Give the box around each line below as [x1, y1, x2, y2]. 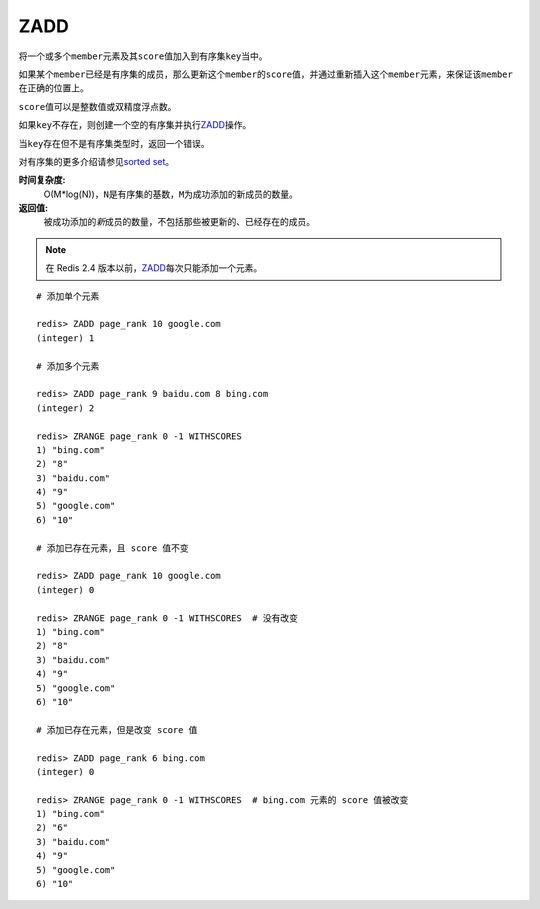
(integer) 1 [36, 332, 95, 344]
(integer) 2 [36, 402, 95, 414]
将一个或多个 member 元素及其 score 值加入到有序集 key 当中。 [18, 50, 269, 62]
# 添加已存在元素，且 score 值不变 [36, 542, 189, 554]
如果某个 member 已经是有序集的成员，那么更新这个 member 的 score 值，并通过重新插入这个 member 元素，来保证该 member [18, 68, 514, 80]
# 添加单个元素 [36, 290, 100, 302]
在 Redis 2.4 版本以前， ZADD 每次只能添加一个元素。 [45, 262, 263, 274]
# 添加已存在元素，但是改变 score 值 [36, 724, 198, 735]
